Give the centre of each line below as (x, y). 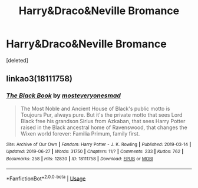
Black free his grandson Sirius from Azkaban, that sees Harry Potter (103, 121)
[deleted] (17, 60)
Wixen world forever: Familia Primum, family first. (80, 133)
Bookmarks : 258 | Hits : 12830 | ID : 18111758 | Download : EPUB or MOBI (80, 159)
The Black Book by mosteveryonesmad (63, 95)
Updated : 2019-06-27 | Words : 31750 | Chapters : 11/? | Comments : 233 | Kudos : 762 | (95, 151)
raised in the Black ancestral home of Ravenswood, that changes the (104, 127)
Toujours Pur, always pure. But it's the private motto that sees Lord (101, 115)
